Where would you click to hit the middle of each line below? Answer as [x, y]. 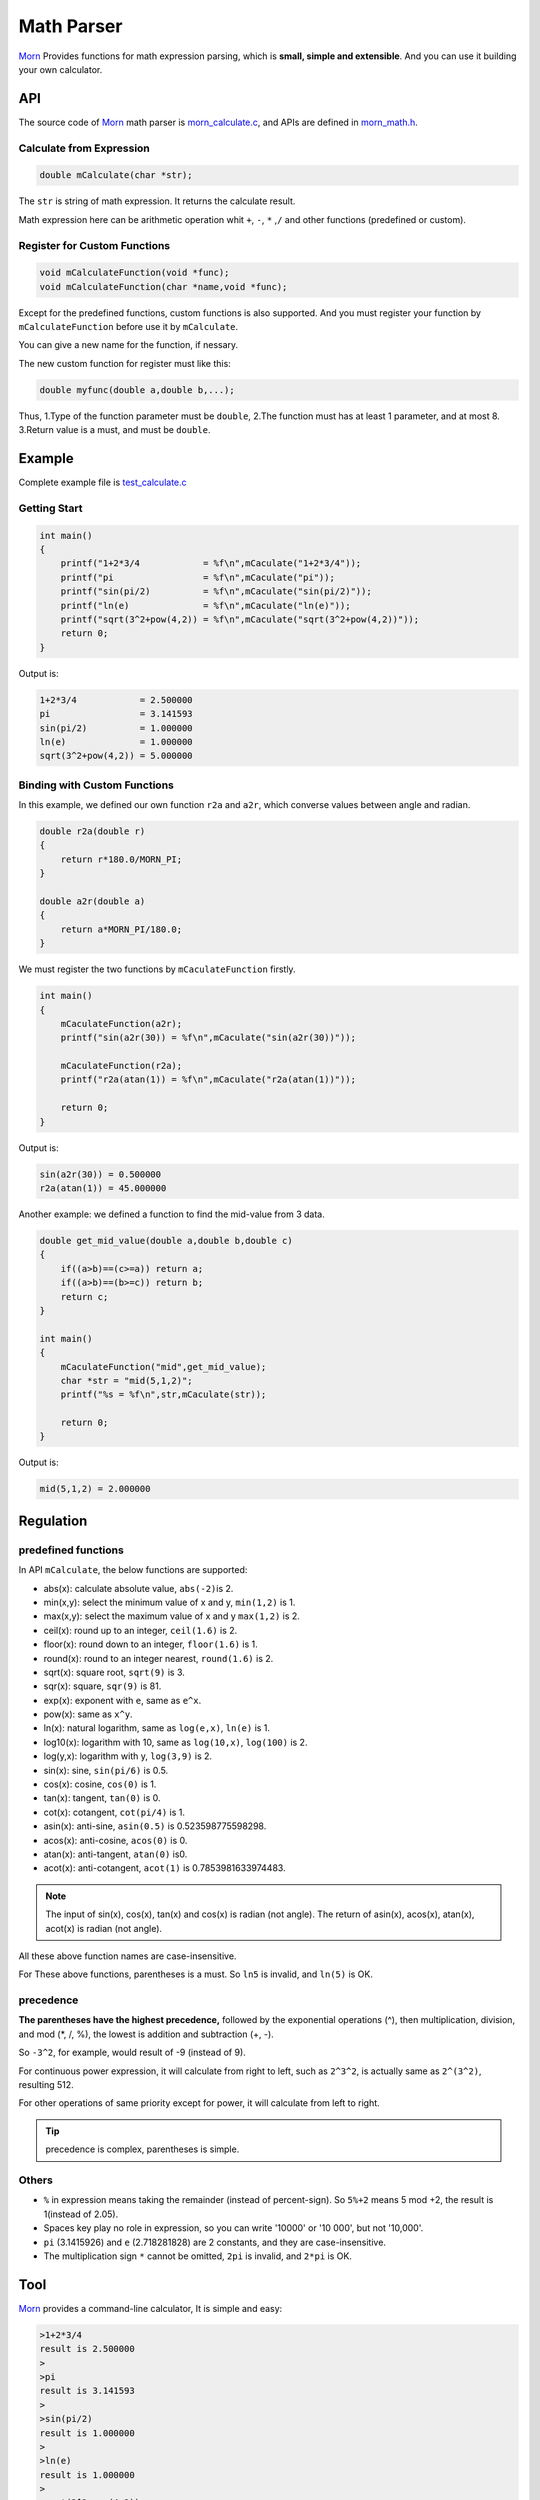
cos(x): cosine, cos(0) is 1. [100, 1784]
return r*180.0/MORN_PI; [121, 859]
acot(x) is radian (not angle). [104, 1928]
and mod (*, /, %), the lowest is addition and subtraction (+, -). [146, 2034]
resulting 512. [46, 2085]
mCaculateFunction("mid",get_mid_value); [163, 1366]
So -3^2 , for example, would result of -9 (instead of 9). [132, 2052]
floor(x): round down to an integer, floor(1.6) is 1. [151, 1644]
